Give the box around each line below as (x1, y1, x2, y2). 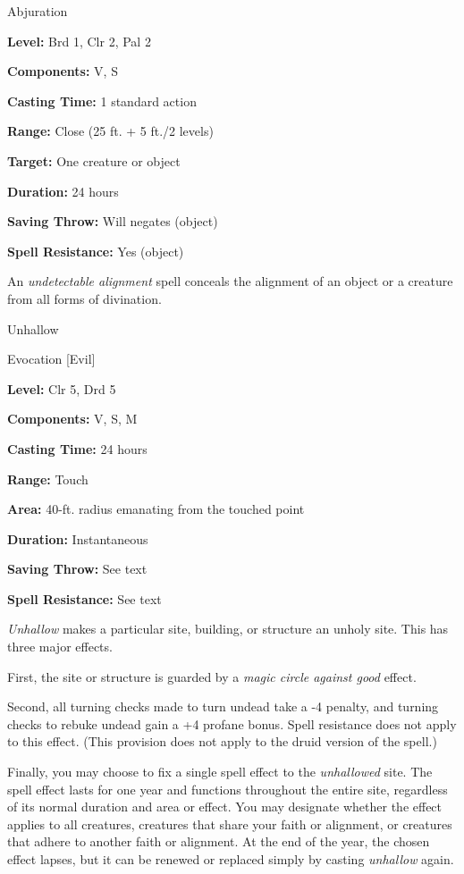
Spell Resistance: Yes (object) (7, 241, 184, 260)
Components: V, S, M (7, 409, 138, 428)
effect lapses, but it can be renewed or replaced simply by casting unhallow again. (7, 850, 454, 868)
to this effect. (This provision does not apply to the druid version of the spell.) (7, 732, 437, 751)
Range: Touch (7, 469, 89, 488)
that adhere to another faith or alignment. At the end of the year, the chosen (7, 832, 430, 851)
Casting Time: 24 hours (7, 439, 148, 458)
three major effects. (7, 637, 113, 656)
